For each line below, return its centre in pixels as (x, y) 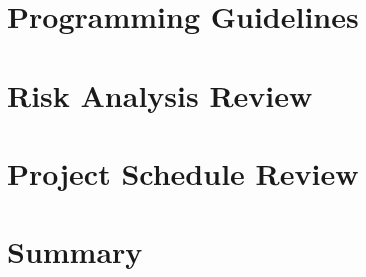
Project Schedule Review (183, 172)
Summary (75, 251)
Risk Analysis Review (160, 94)
